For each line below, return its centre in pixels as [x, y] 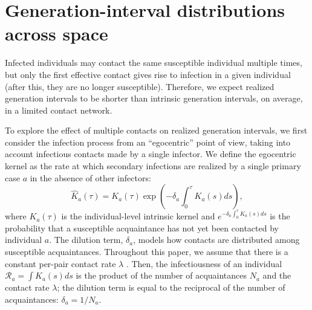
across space [57, 34]
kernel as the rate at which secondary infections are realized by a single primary [153, 166]
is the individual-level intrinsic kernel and [138, 216]
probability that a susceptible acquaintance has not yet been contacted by [142, 228]
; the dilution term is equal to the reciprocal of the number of [171, 287]
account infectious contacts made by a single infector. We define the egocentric [151, 154]
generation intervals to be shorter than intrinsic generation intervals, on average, [154, 98]
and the [277, 275]
